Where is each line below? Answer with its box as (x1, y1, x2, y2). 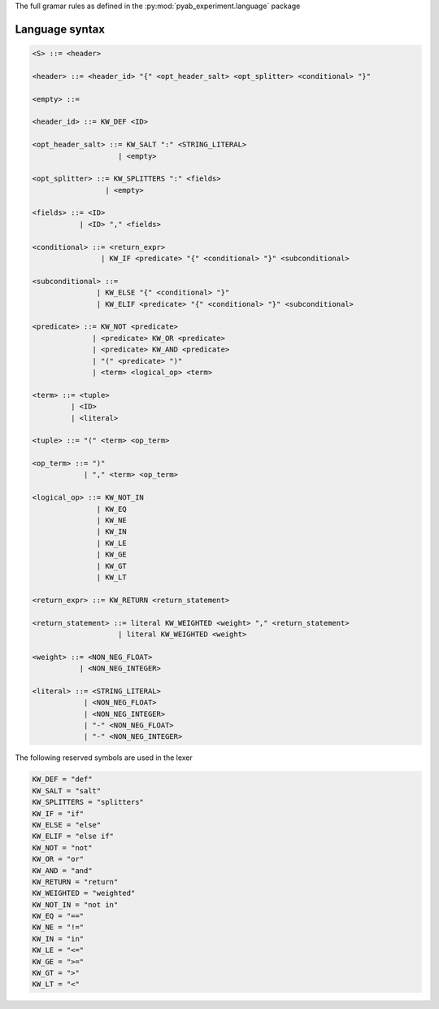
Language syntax (15, 22, 106, 36)
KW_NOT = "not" (32, 843, 93, 852)
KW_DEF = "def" (32, 775, 93, 784)
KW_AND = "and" (32, 866, 93, 875)
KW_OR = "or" (32, 854, 85, 864)
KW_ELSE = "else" (32, 820, 102, 829)
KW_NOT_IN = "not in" (32, 900, 119, 909)
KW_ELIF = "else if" (32, 832, 114, 841)
